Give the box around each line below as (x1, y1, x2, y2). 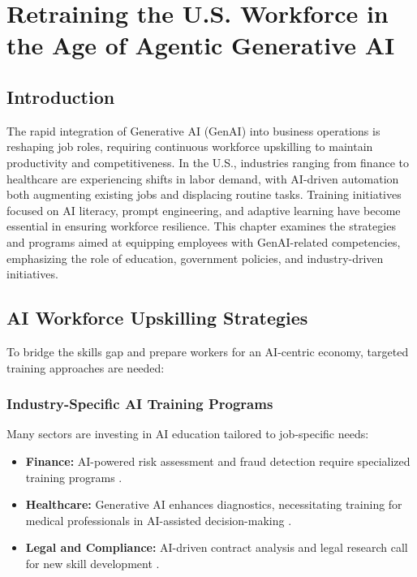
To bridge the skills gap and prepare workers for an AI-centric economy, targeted (6, 342, 409, 360)
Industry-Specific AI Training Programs (6, 394, 273, 414)
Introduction (6, 84, 115, 109)
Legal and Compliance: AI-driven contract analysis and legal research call (25, 539, 408, 556)
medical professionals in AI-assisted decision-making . (25, 511, 292, 528)
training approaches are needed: (6, 359, 165, 376)
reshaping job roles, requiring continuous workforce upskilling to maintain (6, 138, 373, 155)
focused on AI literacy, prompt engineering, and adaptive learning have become (6, 201, 401, 218)
